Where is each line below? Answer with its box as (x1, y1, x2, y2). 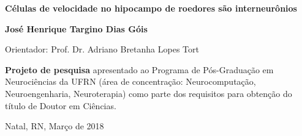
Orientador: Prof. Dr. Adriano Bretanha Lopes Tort (5, 43, 199, 55)
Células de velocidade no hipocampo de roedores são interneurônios (5, 2, 297, 14)
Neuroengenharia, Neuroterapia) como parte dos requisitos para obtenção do (5, 87, 292, 99)
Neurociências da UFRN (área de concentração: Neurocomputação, (5, 75, 256, 88)
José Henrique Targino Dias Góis (5, 22, 148, 35)
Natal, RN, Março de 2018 (5, 120, 104, 132)
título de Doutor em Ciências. (5, 99, 116, 112)
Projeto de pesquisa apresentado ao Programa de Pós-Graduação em (5, 63, 274, 76)
